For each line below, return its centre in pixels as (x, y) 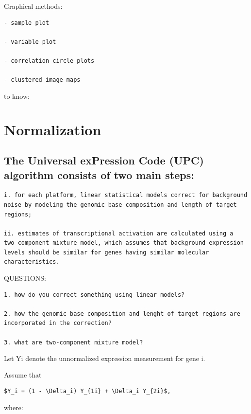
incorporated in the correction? (58, 323)
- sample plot (27, 23)
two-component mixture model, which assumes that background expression (124, 243)
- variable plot (30, 42)
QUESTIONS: (25, 278)
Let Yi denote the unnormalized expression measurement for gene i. (105, 358)
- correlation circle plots (49, 61)
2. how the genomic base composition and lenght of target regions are (122, 314)
